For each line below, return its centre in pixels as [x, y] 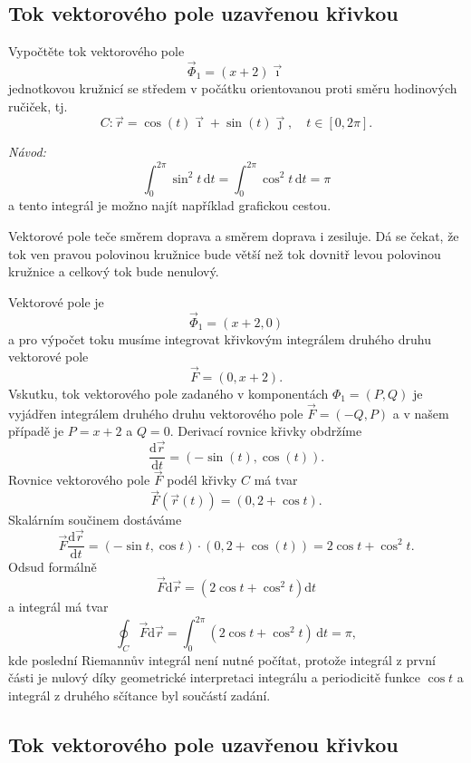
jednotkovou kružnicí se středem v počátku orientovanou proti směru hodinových [233, 88]
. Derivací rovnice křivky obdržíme [266, 431]
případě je [36, 431]
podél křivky [202, 480]
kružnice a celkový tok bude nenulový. [114, 271]
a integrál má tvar [58, 606]
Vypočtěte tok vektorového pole [96, 51]
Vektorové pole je [56, 301]
